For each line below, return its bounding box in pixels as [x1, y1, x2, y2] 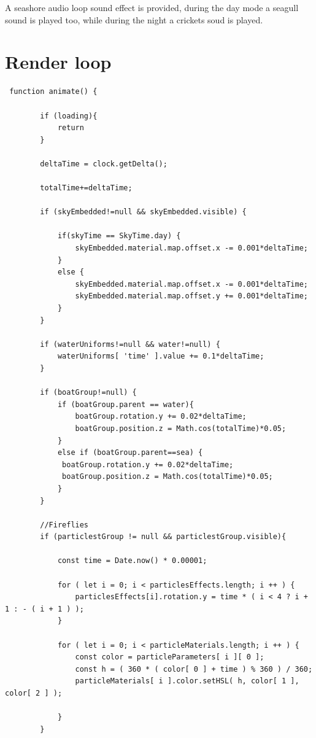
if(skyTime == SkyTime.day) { [57, 231, 181, 241]
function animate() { [9, 87, 98, 96]
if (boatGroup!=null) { [40, 388, 137, 397]
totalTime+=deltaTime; [40, 184, 133, 193]
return [57, 123, 84, 133]
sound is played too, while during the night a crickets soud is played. [5, 13, 263, 26]
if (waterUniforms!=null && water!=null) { [40, 340, 220, 349]
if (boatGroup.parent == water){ [57, 400, 194, 409]
